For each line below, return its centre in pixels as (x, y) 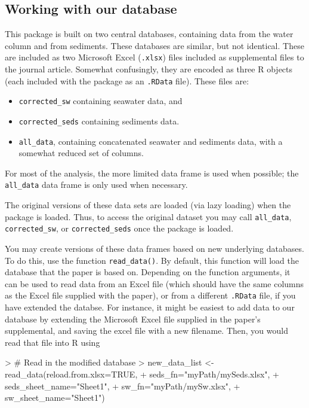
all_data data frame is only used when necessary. (96, 185)
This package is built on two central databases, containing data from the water (149, 34)
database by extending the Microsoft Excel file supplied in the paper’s (133, 319)
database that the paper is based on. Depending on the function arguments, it (148, 272)
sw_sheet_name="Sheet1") (55, 398)
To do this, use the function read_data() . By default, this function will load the (152, 260)
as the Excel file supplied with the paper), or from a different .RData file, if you (150, 295)
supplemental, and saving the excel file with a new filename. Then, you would (146, 331)
